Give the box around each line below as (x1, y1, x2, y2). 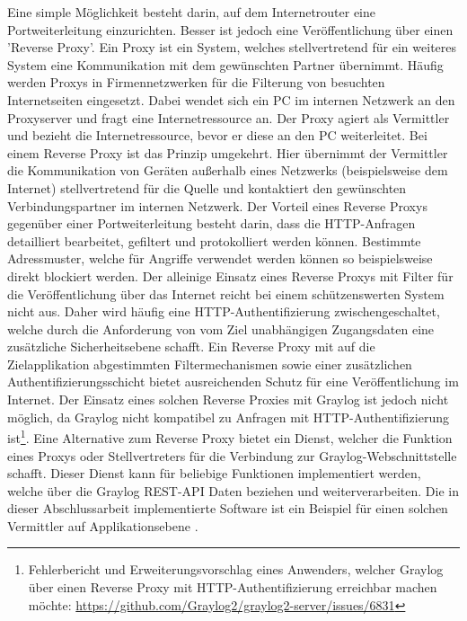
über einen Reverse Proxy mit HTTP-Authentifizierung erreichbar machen (28, 578, 437, 597)
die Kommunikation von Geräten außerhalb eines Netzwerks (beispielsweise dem (7, 161, 448, 180)
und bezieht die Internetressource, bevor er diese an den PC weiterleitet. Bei (7, 126, 427, 145)
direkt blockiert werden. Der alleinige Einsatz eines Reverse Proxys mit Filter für (7, 266, 454, 285)
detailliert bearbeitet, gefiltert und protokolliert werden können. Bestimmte (7, 231, 421, 250)
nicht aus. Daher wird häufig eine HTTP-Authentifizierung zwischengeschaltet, (7, 302, 440, 321)
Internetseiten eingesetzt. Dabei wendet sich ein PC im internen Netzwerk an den (7, 90, 455, 109)
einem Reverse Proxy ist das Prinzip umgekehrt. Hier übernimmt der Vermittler (7, 143, 448, 162)
